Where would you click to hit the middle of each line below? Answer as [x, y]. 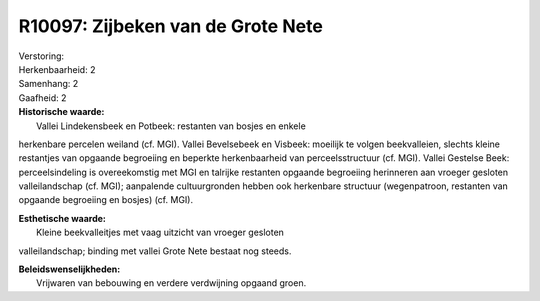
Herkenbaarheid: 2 [57, 69]
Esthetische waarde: [62, 218]
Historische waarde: [61, 112]
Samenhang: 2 [48, 84]
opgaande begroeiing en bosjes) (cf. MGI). [106, 200]
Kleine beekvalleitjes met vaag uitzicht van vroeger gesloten [160, 232]
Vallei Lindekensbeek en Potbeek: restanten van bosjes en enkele [171, 126]
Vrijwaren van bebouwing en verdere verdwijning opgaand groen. [171, 283]
